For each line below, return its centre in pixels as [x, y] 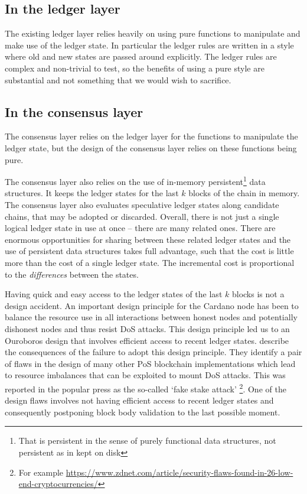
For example [41, 472]
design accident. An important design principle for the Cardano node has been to [152, 305]
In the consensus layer [74, 111]
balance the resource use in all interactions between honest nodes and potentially [151, 317]
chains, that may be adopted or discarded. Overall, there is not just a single [142, 216]
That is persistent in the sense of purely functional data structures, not [147, 441]
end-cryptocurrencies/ [58, 484]
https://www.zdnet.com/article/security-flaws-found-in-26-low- [179, 472]
